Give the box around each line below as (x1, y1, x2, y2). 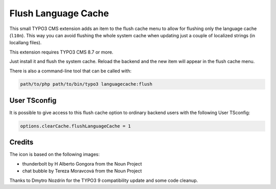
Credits (9, 138, 34, 147)
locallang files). (9, 40, 42, 46)
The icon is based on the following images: (9, 151, 100, 157)
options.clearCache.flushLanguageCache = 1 (20, 123, 131, 129)
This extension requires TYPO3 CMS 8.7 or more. (9, 49, 113, 55)
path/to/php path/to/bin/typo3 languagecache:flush (20, 82, 153, 87)
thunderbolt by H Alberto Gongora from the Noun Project (22, 160, 143, 167)
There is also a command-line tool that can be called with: (9, 68, 132, 74)
